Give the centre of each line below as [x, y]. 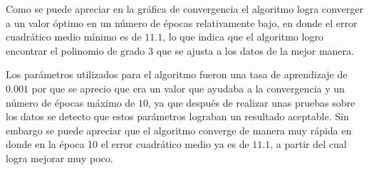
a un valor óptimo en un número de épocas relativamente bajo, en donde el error [182, 22]
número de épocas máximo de [71, 102]
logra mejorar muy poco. [59, 158]
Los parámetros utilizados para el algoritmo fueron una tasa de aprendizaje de [177, 74]
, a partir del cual [308, 144]
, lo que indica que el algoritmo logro [243, 37]
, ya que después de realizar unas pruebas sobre [251, 102]
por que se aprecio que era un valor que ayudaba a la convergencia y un [188, 88]
